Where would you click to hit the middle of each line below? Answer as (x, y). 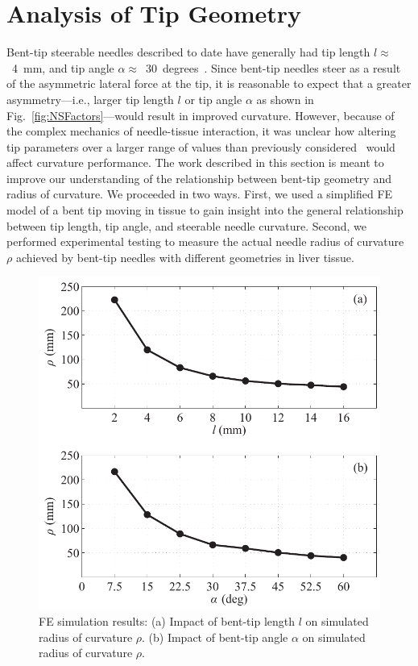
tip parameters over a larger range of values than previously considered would (201, 146)
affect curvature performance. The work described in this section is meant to (195, 162)
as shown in (285, 99)
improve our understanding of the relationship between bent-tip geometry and (199, 178)
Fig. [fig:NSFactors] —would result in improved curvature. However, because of (201, 115)
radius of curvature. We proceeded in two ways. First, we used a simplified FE (200, 194)
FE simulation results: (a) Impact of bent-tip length (167, 621)
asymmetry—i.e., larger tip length (90, 99)
